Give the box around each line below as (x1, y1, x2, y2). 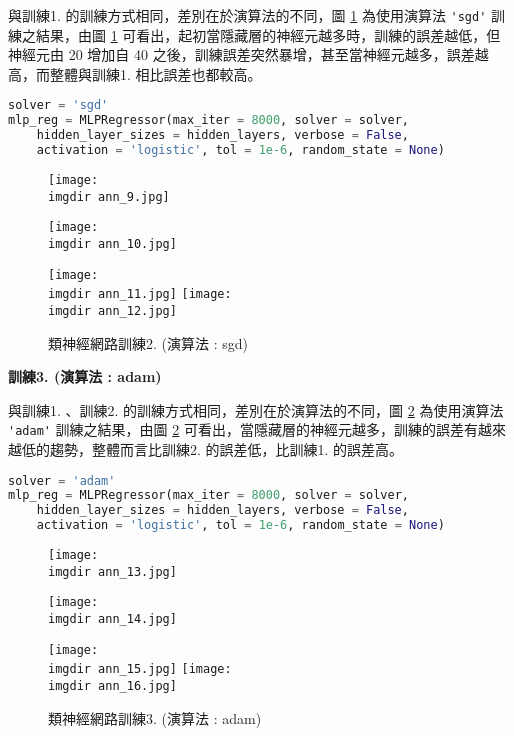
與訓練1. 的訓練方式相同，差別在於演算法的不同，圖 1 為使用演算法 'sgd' (8, 5, 487, 25)
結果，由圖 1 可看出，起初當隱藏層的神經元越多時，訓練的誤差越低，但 (35, 24, 501, 45)
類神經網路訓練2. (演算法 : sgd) (48, 332, 248, 353)
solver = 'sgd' (8, 98, 109, 113)
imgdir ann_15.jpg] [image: (48, 662, 232, 677)
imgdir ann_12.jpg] (48, 303, 177, 318)
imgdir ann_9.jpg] (48, 189, 170, 204)
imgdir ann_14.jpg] (48, 612, 177, 627)
